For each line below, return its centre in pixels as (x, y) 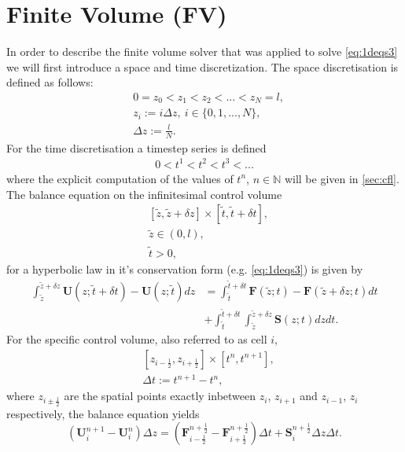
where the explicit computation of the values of (120, 178)
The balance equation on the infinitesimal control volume (144, 194)
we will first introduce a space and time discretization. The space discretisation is (202, 66)
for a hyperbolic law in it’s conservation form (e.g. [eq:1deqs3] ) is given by (185, 268)
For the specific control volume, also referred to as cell (137, 339)
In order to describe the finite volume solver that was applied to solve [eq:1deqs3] (202, 51)
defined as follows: (50, 82)
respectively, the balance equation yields (103, 413)
